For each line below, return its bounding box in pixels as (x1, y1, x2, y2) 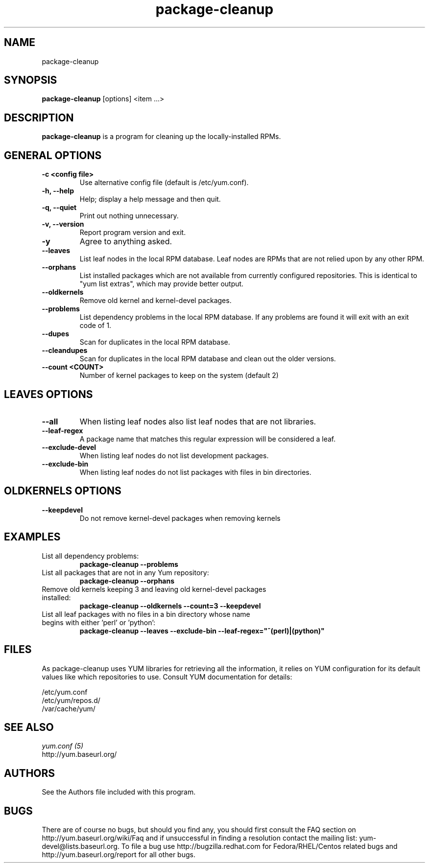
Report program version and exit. (79, 228, 186, 237)
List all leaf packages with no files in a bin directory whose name (42, 609, 250, 618)
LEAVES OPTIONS (4, 388, 93, 400)
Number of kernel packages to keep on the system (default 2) (79, 371, 279, 380)
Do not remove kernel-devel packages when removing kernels (79, 514, 281, 522)
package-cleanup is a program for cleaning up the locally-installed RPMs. (42, 132, 281, 141)
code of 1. (79, 321, 112, 330)
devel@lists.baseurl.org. (42, 842, 119, 851)
